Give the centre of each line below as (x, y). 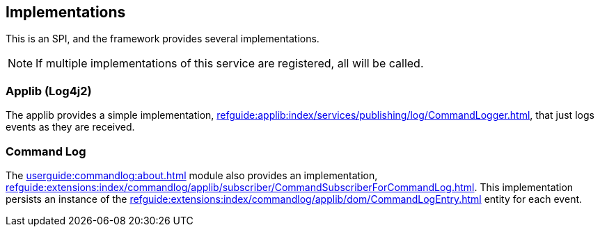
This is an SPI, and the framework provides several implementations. (163, 39)
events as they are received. (70, 127)
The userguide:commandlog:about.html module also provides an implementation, (192, 175)
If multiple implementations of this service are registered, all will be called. (230, 64)
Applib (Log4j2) (49, 91)
